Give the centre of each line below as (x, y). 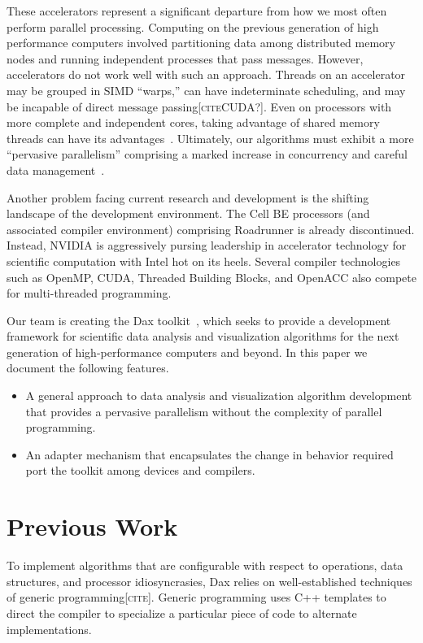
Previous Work (92, 526)
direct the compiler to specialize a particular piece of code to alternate (182, 613)
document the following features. (88, 368)
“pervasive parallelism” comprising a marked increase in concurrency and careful (207, 154)
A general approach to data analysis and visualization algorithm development (219, 395)
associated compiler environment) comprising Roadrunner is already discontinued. (211, 229)
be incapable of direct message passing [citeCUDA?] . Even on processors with (199, 106)
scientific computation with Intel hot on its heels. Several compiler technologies (204, 261)
